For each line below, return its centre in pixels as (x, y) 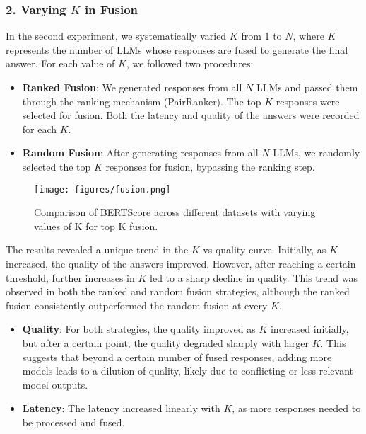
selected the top (57, 166)
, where (308, 36)
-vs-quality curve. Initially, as (263, 250)
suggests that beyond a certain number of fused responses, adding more (177, 356)
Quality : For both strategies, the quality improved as (139, 329)
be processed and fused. (73, 422)
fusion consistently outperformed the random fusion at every (137, 305)
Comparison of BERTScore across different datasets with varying (175, 212)
